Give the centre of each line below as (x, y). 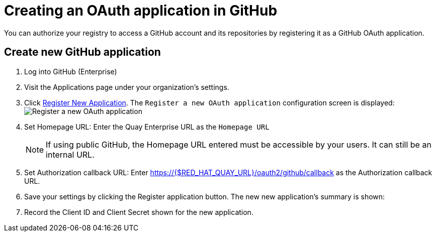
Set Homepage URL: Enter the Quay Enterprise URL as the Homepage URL (147, 127)
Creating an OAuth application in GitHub (141, 11)
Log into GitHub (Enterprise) (71, 71)
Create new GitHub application (82, 52)
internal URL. (70, 154)
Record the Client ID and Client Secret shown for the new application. (139, 212)
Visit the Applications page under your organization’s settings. (127, 87)
